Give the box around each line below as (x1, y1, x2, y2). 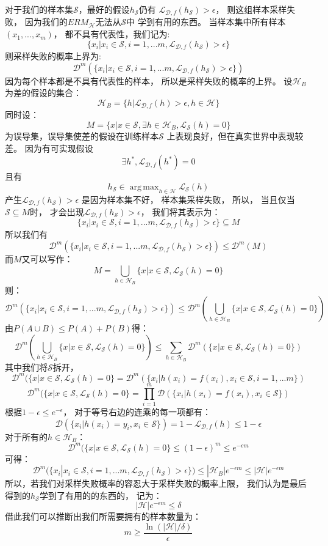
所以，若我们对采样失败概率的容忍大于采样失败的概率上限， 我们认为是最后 (5, 477, 307, 490)
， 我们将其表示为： (140, 205, 221, 218)
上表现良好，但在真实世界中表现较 (166, 129, 304, 142)
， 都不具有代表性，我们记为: (53, 28, 170, 40)
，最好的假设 (78, 3, 130, 15)
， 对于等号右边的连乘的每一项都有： (63, 405, 212, 418)
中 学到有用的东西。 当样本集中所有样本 (126, 15, 286, 28)
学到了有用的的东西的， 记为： (39, 489, 162, 501)
